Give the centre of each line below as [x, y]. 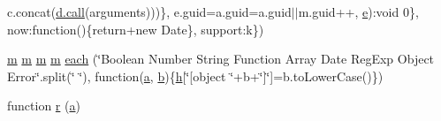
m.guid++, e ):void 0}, [358, 11]
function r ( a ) [44, 106]
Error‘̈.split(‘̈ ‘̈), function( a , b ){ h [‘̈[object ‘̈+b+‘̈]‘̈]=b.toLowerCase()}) [195, 76]
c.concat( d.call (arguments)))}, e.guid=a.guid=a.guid [149, 11]
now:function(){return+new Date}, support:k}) [136, 29]
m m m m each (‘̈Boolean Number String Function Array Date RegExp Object [221, 59]
